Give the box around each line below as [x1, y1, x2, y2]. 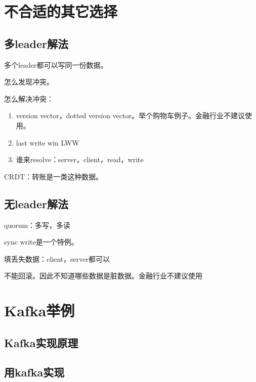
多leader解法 [4, 35, 68, 51]
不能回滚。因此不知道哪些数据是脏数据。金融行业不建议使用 [4, 270, 202, 281]
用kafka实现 [4, 364, 65, 380]
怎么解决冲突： [4, 93, 54, 104]
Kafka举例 [4, 300, 75, 321]
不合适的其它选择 [4, 1, 118, 22]
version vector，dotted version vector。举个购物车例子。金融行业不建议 [16, 110, 245, 121]
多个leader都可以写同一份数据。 [4, 59, 108, 70]
